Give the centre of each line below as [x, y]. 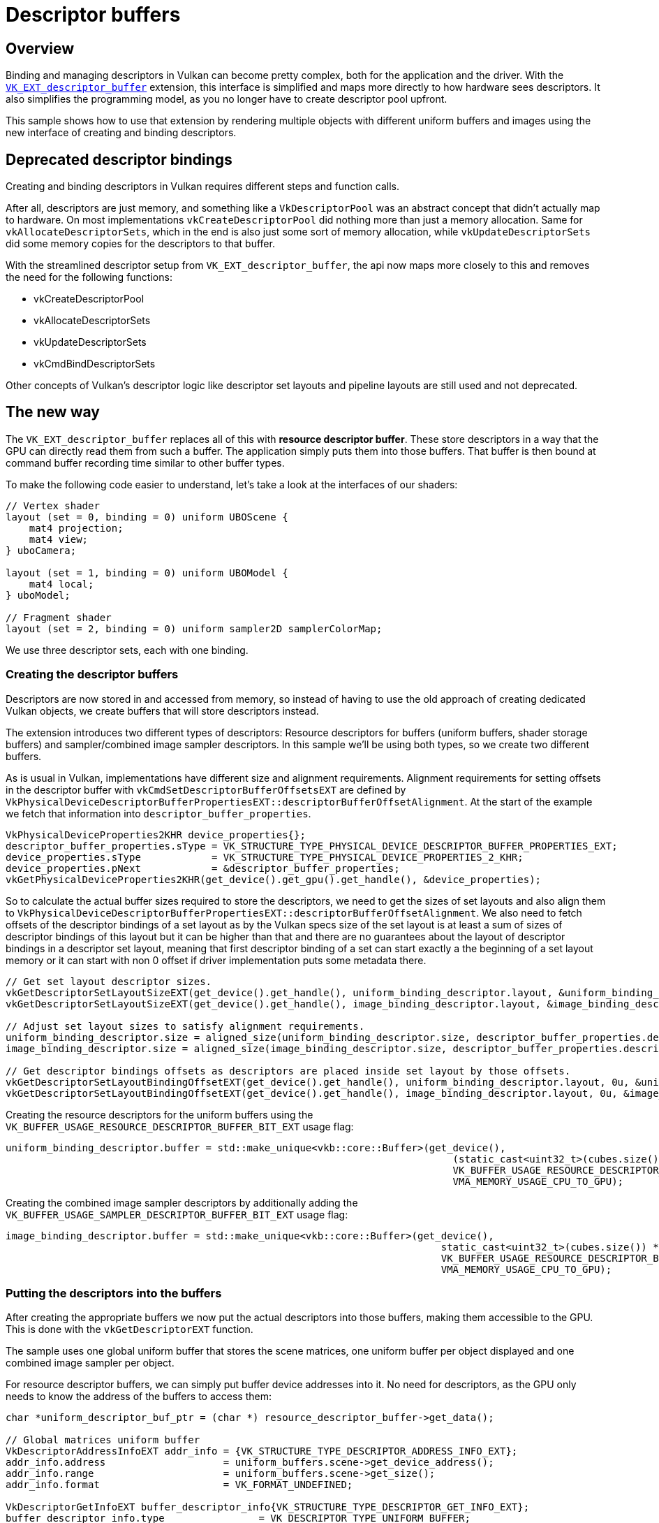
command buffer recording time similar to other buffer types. [145, 462]
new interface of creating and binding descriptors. [121, 133]
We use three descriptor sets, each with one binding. [127, 650]
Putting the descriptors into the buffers [114, 1293]
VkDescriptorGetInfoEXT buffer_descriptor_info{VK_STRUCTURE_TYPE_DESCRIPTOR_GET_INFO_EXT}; [268, 1507]
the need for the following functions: [89, 277]
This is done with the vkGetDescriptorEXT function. [129, 1329]
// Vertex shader [53, 505]
